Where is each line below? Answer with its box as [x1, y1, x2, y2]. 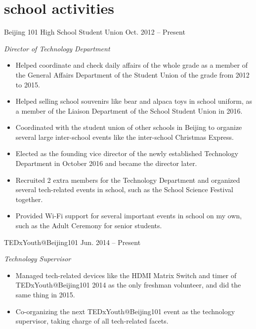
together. [15, 194, 43, 204]
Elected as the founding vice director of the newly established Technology [15, 148, 239, 159]
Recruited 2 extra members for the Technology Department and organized [15, 174, 240, 185]
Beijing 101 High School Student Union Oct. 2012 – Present [4, 27, 185, 37]
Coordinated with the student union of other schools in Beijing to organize [15, 122, 242, 132]
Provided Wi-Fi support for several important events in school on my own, [15, 210, 242, 221]
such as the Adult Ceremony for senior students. [15, 220, 162, 231]
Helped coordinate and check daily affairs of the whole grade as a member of [15, 60, 248, 70]
